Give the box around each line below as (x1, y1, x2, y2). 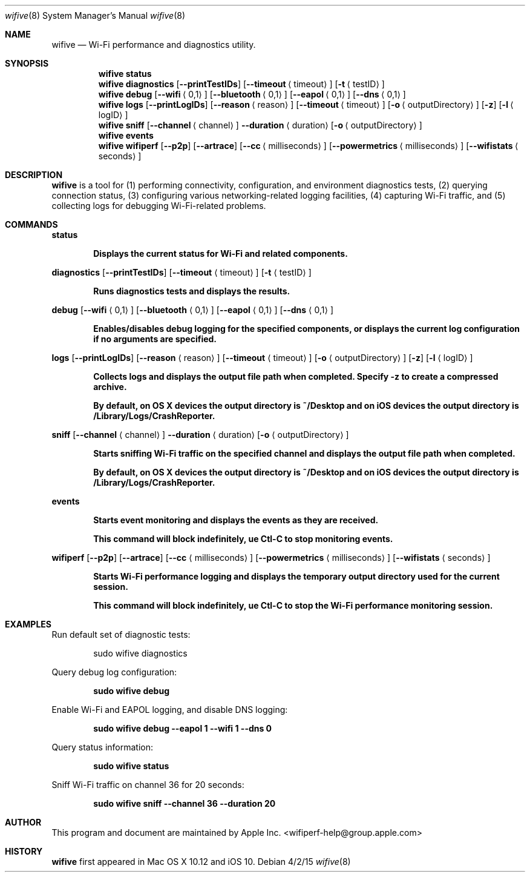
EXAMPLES (5, 619, 51, 629)
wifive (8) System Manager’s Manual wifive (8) (5, 10, 186, 21)
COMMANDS (5, 219, 58, 230)
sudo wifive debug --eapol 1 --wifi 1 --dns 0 (93, 723, 272, 733)
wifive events (98, 130, 154, 141)
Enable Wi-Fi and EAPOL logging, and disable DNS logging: (51, 704, 288, 715)
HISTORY (5, 846, 43, 856)
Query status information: (51, 742, 154, 752)
